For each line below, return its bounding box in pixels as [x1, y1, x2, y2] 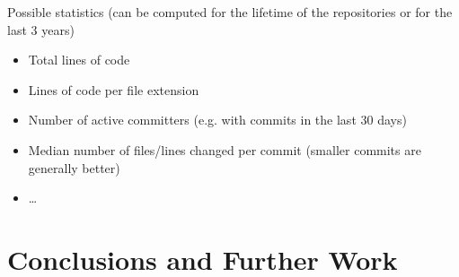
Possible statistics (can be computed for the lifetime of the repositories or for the [7, 3, 453, 21]
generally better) [28, 158, 120, 177]
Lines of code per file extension [28, 80, 199, 99]
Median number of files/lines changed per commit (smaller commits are [28, 140, 421, 159]
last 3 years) [7, 20, 75, 39]
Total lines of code [28, 50, 130, 69]
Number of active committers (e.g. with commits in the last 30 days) [28, 110, 407, 129]
